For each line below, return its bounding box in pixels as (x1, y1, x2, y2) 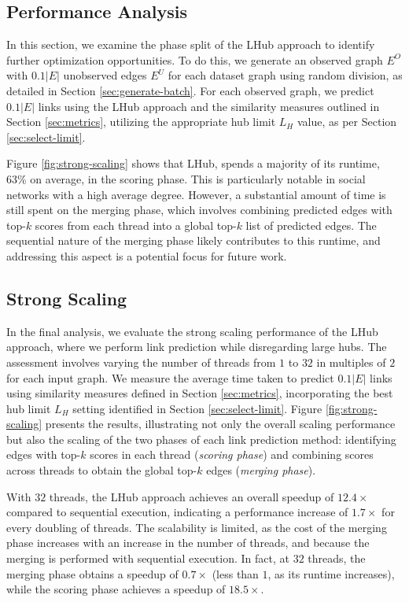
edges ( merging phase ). (206, 462, 316, 478)
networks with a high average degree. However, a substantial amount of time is (6, 186, 386, 202)
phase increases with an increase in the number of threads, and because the (6, 534, 370, 551)
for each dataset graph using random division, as (168, 67, 403, 83)
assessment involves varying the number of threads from (6, 353, 276, 370)
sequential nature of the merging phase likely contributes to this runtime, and (6, 232, 381, 249)
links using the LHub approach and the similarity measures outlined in (38, 98, 380, 114)
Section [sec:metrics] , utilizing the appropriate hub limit (6, 113, 276, 130)
